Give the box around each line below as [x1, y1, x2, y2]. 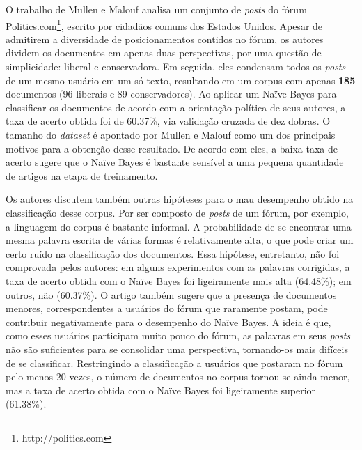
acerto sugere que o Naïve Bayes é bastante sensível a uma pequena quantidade [6, 155, 344, 169]
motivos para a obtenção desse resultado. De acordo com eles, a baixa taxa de [6, 141, 338, 155]
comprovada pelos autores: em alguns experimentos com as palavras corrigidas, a [6, 260, 350, 274]
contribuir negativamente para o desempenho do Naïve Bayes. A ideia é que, [6, 314, 331, 329]
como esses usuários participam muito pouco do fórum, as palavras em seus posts [6, 328, 351, 343]
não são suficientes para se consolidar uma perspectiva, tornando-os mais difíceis [6, 341, 348, 356]
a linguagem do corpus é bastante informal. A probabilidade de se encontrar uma [6, 219, 352, 233]
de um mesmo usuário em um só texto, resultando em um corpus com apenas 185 [6, 72, 356, 87]
